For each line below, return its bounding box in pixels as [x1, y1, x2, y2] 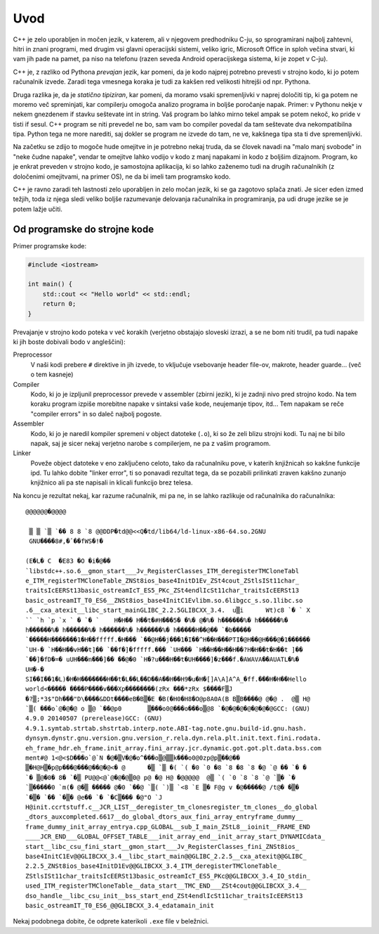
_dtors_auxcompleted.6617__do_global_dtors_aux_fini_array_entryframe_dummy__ [25, 813, 303, 821]
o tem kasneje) [30, 370, 74, 379]
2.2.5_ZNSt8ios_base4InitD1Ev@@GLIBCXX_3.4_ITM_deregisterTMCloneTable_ [25, 862, 281, 870]
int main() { [27, 280, 73, 288]
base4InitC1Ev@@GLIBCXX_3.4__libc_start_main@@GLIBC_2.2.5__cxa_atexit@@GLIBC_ [25, 852, 307, 860]
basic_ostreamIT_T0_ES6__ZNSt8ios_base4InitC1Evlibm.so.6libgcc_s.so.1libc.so [25, 596, 303, 604]
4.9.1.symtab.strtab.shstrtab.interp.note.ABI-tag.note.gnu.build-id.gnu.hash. [25, 724, 307, 732]
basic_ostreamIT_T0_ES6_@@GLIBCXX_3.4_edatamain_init [25, 901, 214, 909]
